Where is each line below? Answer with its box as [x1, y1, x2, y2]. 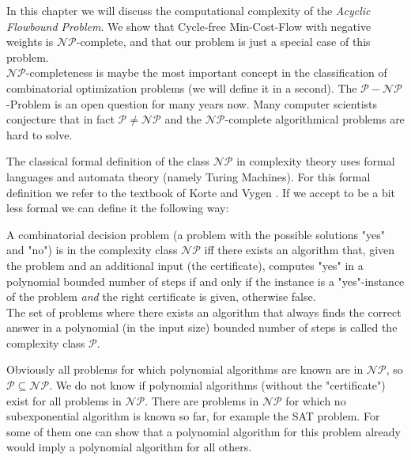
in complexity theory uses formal [236, 153, 395, 169]
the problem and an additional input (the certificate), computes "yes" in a [6, 257, 364, 273]
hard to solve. [6, 126, 73, 143]
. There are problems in [145, 392, 259, 409]
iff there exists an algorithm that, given [204, 241, 395, 258]
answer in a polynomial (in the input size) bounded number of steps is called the [6, 319, 398, 336]
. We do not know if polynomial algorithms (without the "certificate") [49, 377, 386, 393]
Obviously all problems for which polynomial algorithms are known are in [6, 361, 364, 378]
